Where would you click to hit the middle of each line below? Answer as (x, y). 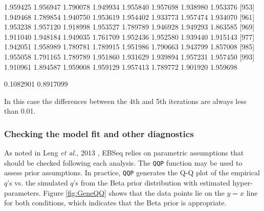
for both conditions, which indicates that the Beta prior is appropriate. (115, 203)
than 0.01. (20, 111)
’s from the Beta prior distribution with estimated (152, 183)
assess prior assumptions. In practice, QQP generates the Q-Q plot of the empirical (132, 173)
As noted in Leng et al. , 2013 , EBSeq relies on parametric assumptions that (124, 153)
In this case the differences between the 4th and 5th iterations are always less (125, 101)
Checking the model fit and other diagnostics (99, 133)
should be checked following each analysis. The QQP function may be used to (123, 162)
